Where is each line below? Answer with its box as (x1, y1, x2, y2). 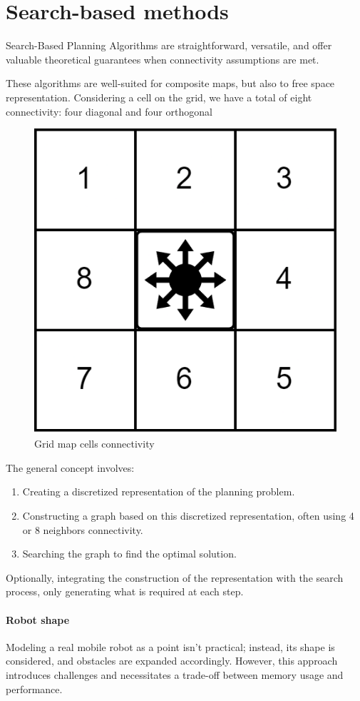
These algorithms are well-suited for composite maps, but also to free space (6, 76, 335, 91)
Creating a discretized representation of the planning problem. (22, 484, 295, 499)
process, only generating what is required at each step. (6, 584, 244, 599)
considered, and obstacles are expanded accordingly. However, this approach (6, 653, 338, 668)
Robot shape (6, 612, 70, 627)
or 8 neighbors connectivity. (22, 522, 143, 537)
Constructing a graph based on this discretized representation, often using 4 (22, 508, 354, 523)
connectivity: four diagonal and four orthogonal (6, 104, 212, 118)
